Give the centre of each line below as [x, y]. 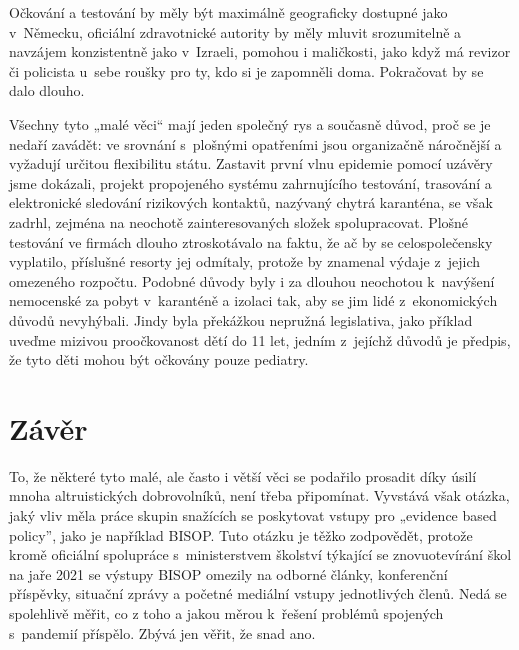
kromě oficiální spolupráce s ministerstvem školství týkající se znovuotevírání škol [260, 554]
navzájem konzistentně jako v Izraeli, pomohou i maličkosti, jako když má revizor [260, 51]
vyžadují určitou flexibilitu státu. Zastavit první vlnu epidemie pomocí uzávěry [251, 163]
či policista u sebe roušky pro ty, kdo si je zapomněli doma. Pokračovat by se [246, 70]
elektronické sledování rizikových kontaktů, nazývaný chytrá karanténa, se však [251, 202]
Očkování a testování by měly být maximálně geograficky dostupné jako [228, 12]
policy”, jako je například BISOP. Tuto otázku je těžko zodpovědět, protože [241, 534]
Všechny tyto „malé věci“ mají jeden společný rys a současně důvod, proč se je [250, 123]
